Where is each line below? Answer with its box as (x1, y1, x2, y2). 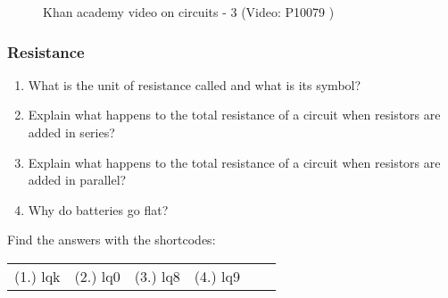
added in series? (28, 123, 115, 141)
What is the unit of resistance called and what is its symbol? (28, 75, 361, 94)
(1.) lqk (14, 265, 61, 286)
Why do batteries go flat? (28, 200, 169, 219)
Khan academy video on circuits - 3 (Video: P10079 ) (43, 3, 335, 21)
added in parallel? (28, 170, 127, 189)
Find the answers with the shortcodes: (7, 230, 216, 249)
